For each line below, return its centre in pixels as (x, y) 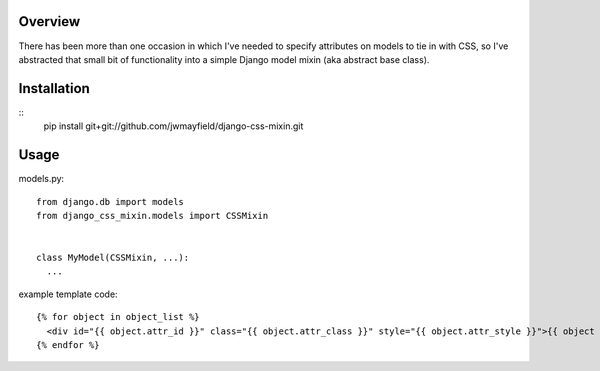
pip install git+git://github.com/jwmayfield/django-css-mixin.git (173, 126)
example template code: (68, 294)
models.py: (41, 179)
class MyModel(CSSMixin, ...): (113, 258)
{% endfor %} (68, 345)
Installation (54, 88)
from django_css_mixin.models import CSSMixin (152, 215)
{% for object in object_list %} (118, 317)
